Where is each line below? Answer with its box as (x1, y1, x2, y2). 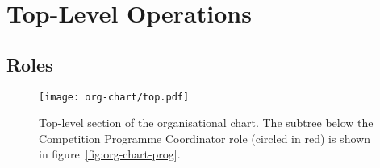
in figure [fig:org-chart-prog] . (39, 145, 181, 162)
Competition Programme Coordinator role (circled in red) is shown (39, 129, 370, 146)
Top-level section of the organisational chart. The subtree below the (39, 114, 374, 131)
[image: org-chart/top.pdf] (39, 91, 190, 103)
